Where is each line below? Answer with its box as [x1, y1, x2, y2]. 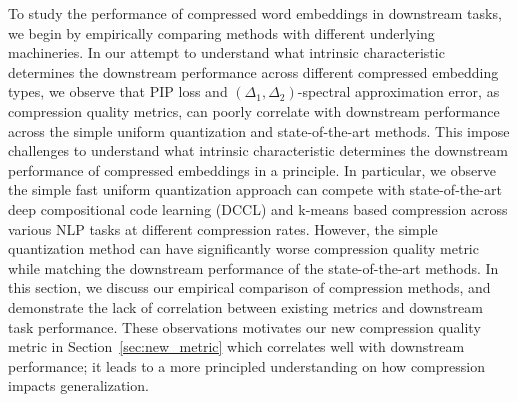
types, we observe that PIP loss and [8, 81, 228, 102]
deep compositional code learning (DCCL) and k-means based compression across [8, 198, 508, 219]
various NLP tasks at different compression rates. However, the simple [8, 218, 438, 239]
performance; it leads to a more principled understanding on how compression [8, 355, 485, 376]
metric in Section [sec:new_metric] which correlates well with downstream [8, 336, 465, 357]
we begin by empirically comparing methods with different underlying [8, 22, 435, 43]
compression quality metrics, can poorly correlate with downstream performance [8, 100, 500, 121]
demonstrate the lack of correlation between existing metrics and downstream [8, 296, 483, 317]
